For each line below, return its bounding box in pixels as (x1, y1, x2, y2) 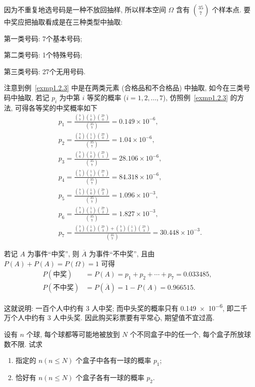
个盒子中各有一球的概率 (76, 355, 152, 365)
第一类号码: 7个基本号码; (4, 33, 82, 43)
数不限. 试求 (4, 338, 43, 349)
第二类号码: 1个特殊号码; (4, 50, 82, 60)
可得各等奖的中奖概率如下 (15, 102, 98, 112)
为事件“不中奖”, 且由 (89, 248, 155, 258)
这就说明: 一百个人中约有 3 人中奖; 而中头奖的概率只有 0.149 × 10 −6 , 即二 (4, 302, 241, 313)
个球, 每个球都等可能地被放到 (26, 329, 120, 339)
